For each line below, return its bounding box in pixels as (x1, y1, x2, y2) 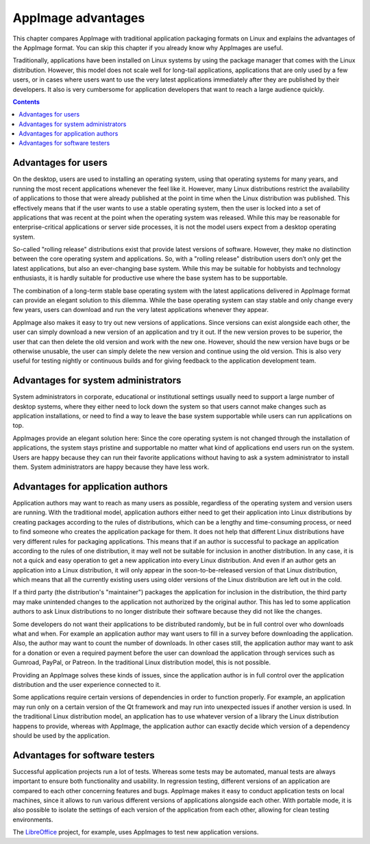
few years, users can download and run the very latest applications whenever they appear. (12, 306, 269, 314)
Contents (12, 97, 40, 106)
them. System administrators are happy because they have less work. (12, 463, 210, 471)
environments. (12, 815, 53, 823)
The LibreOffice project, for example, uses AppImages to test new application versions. (12, 828, 259, 836)
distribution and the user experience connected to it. (12, 680, 161, 688)
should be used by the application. (12, 731, 110, 740)
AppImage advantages (12, 10, 145, 25)
